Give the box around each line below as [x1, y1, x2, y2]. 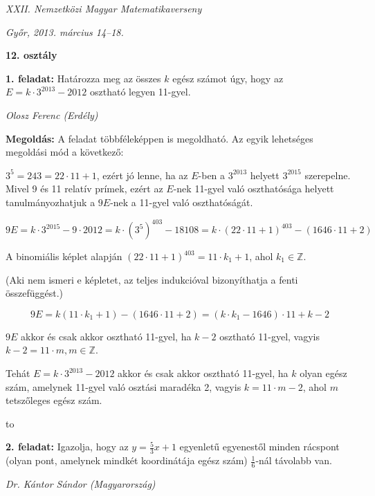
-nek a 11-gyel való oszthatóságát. [110, 194, 253, 209]
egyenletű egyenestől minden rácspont [179, 439, 340, 454]
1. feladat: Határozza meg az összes [6, 71, 161, 85]
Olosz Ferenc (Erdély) [6, 107, 98, 122]
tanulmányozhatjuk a [6, 194, 95, 209]
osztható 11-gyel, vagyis [219, 329, 320, 343]
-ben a [198, 167, 226, 182]
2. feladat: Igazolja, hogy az [6, 439, 129, 454]
